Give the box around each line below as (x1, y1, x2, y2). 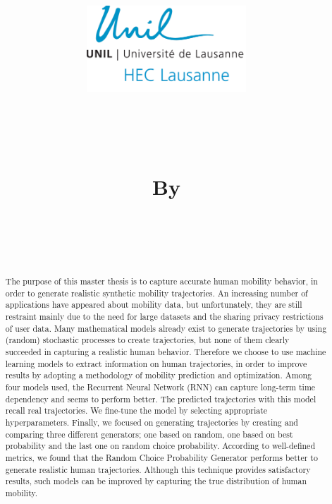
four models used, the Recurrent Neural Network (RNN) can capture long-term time (5, 381, 316, 393)
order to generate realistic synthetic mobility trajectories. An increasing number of (5, 287, 308, 299)
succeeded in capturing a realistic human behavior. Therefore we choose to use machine (5, 346, 326, 358)
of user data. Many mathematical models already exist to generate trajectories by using (5, 322, 327, 334)
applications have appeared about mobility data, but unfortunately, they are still (5, 299, 302, 311)
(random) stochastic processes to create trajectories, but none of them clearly (5, 334, 290, 346)
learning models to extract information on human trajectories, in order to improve (5, 357, 307, 369)
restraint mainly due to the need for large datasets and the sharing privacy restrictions (5, 311, 324, 323)
